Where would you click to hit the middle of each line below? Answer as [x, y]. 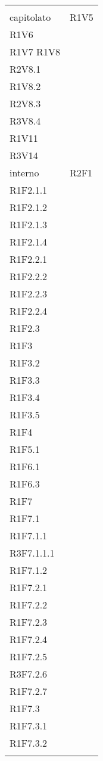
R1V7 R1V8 [35, 52]
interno [24, 173]
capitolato [30, 17]
